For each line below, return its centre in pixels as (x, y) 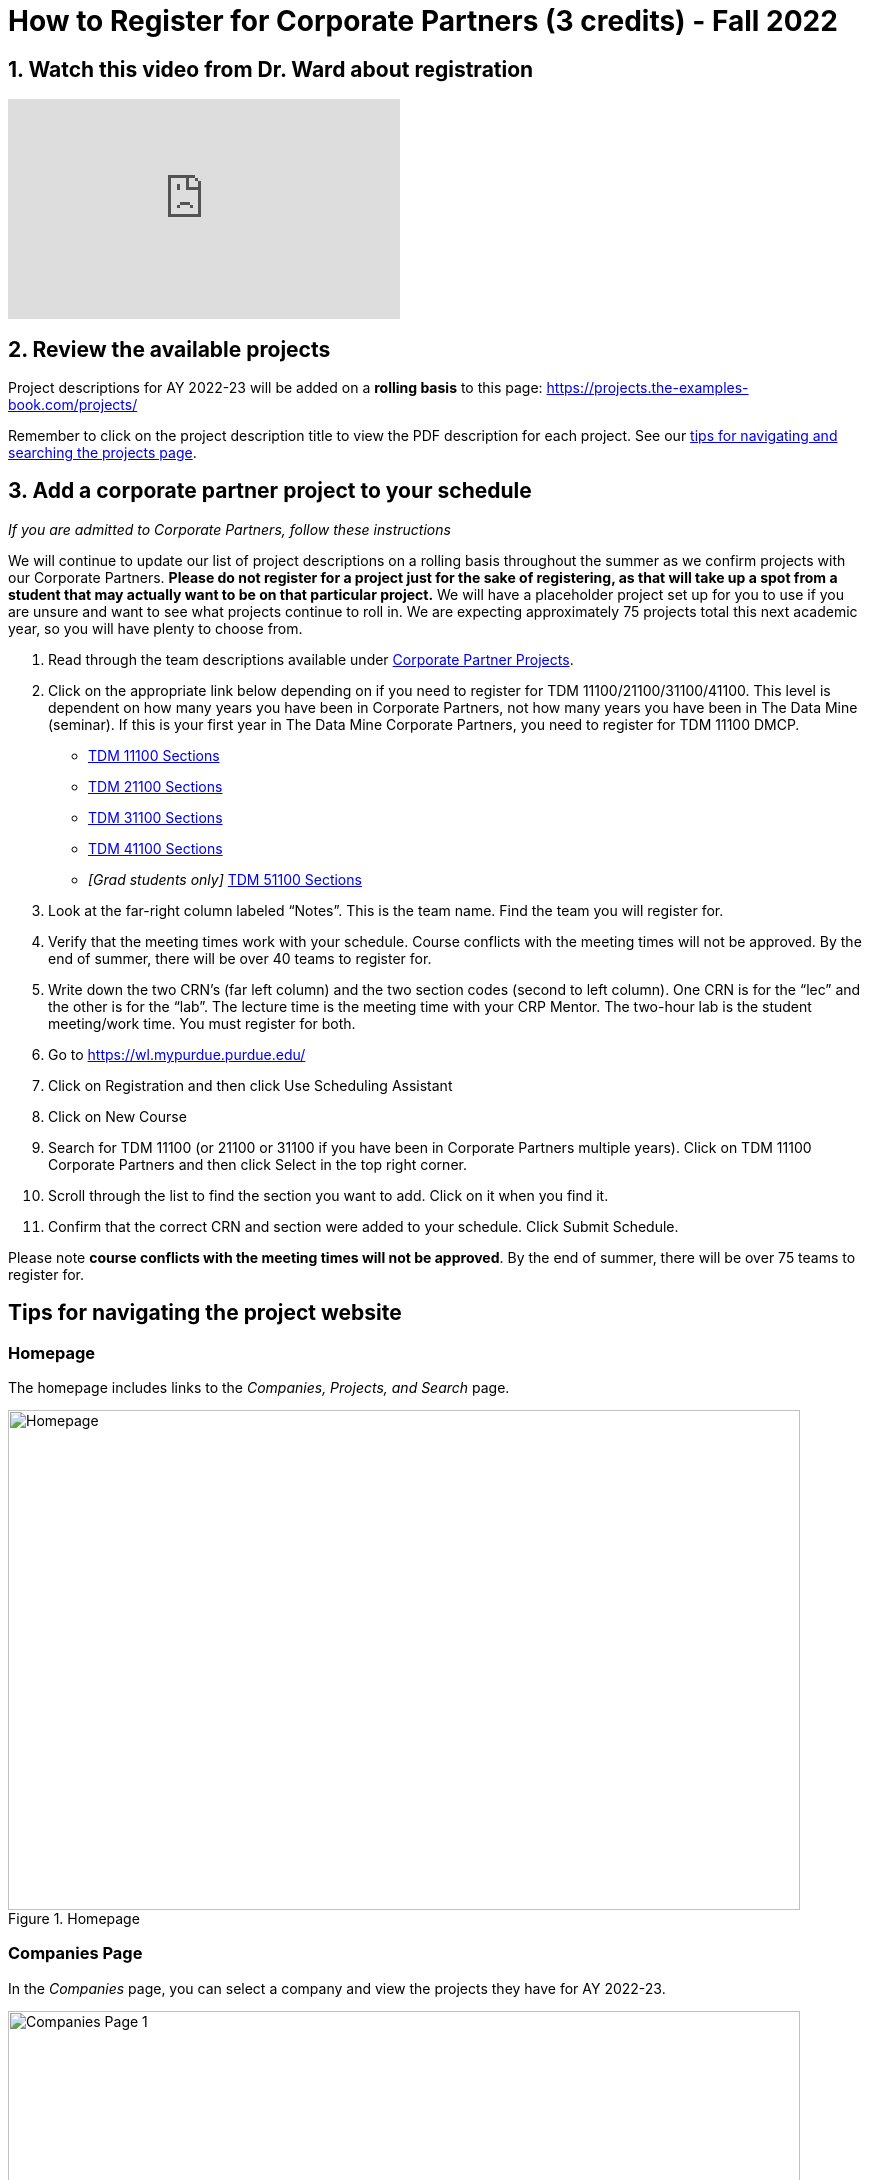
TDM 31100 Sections (155, 817)
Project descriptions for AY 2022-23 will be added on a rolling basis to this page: (275, 388)
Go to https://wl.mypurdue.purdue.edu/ (177, 1054)
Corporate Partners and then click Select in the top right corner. (257, 1164)
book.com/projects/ (73, 405)
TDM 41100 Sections (155, 848)
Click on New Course (117, 1116)
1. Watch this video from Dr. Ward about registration (271, 69)
